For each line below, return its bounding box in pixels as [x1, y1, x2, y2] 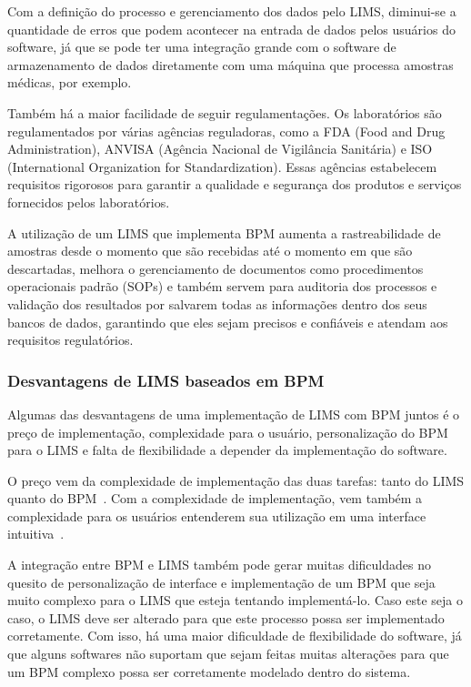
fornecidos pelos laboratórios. [7, 192, 170, 211]
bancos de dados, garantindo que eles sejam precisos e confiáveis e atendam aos [7, 312, 448, 331]
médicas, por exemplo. [7, 73, 132, 92]
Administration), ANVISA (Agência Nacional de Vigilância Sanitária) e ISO [7, 139, 433, 158]
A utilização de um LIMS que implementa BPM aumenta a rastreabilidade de [7, 223, 441, 242]
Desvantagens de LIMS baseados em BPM [7, 369, 325, 391]
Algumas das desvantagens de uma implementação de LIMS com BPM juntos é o [7, 404, 460, 423]
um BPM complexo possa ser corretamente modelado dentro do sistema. [7, 662, 411, 681]
